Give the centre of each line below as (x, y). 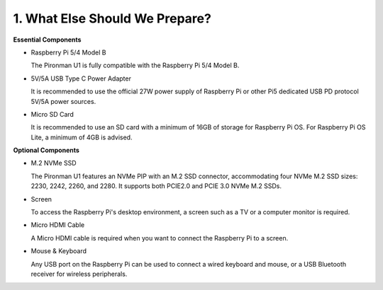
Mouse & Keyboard (59, 251)
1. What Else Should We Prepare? (112, 18)
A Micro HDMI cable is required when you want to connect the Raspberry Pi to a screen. (160, 238)
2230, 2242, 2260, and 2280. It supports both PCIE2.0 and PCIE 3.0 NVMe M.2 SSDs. (156, 186)
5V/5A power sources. (63, 101)
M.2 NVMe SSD (54, 163)
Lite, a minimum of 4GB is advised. (82, 137)
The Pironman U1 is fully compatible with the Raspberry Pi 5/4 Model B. (135, 65)
